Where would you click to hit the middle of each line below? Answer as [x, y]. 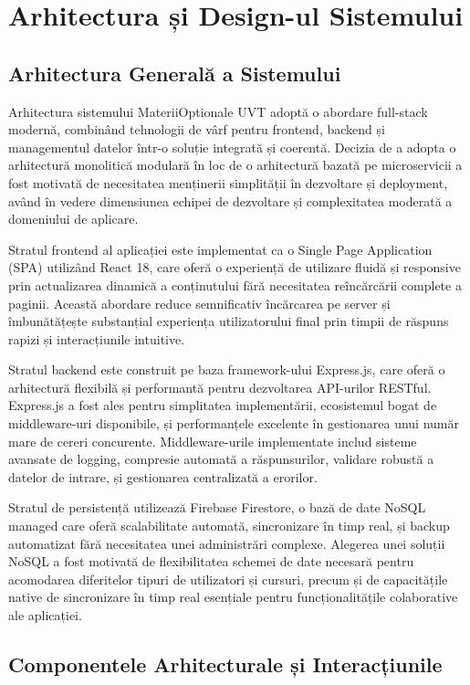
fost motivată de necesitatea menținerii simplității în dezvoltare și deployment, [228, 182]
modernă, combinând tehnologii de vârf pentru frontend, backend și [197, 129]
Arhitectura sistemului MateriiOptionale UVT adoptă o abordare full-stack [218, 111]
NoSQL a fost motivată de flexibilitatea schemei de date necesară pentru [211, 561]
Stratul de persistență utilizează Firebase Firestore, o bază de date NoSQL [217, 507]
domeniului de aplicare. [73, 219]
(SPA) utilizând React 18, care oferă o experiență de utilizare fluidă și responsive [235, 267]
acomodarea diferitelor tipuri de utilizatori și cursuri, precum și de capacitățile [228, 579]
